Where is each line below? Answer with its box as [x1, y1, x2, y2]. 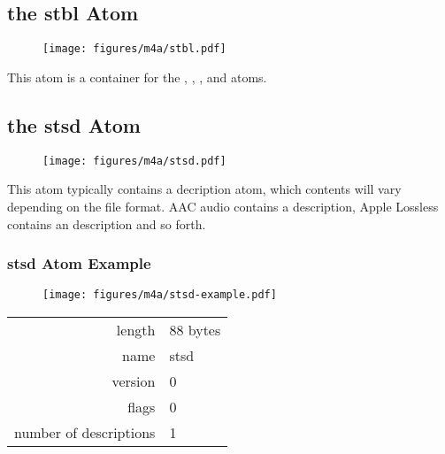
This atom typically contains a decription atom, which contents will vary [7, 180, 402, 198]
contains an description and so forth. [7, 214, 206, 233]
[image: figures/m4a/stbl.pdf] [42, 42, 226, 56]
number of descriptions [14, 421, 156, 442]
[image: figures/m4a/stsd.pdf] [42, 154, 226, 167]
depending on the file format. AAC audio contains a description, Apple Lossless [7, 196, 439, 215]
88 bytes [169, 319, 221, 340]
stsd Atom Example [7, 252, 151, 274]
